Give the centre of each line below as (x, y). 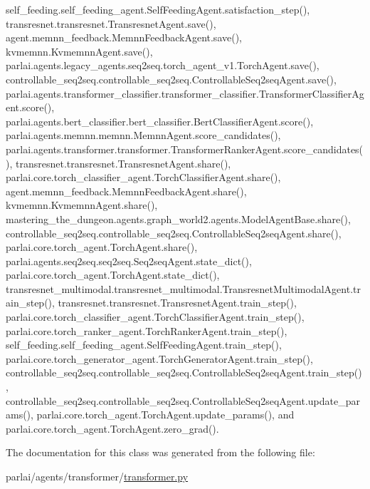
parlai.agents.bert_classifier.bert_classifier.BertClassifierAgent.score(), (160, 121)
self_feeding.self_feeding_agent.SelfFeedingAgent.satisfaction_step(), (158, 9)
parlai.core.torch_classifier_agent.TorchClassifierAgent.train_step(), (155, 317)
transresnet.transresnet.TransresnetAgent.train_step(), (177, 303)
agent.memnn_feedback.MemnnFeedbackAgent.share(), (126, 191)
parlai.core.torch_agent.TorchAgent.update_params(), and (165, 415)
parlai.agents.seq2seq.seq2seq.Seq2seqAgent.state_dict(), (129, 261)
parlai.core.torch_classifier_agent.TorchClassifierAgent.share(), (143, 177)
